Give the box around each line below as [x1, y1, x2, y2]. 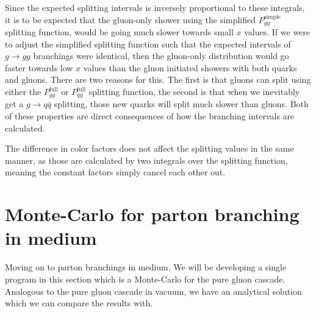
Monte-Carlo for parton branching [5, 202, 300, 227]
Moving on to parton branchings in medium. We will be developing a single [5, 261, 287, 273]
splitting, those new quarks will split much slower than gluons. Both [54, 97, 309, 110]
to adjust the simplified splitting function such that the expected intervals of [5, 37, 291, 50]
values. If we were [244, 26, 311, 38]
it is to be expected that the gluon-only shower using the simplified [5, 13, 256, 26]
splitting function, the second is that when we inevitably [88, 85, 300, 98]
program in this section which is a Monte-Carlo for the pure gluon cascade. [5, 272, 285, 285]
